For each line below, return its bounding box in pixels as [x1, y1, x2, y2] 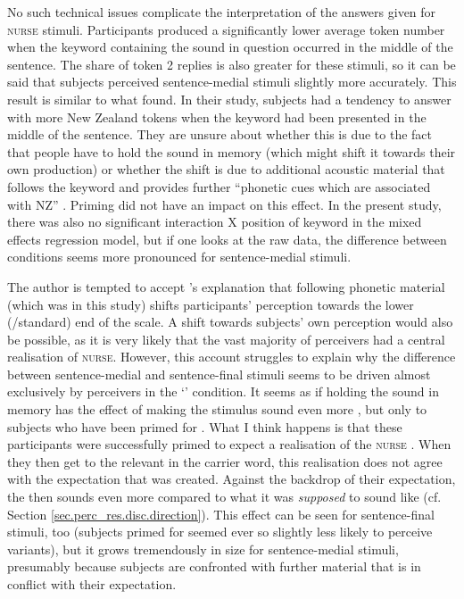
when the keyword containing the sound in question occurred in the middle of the [7, 37, 453, 56]
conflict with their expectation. [7, 575, 177, 593]
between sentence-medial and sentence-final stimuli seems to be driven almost [7, 364, 431, 383]
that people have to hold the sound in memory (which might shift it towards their [7, 142, 456, 161]
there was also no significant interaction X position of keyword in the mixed [7, 212, 422, 231]
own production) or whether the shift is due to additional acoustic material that [7, 160, 445, 179]
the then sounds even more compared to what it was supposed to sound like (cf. [7, 487, 442, 506]
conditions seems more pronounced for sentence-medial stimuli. [7, 247, 352, 266]
